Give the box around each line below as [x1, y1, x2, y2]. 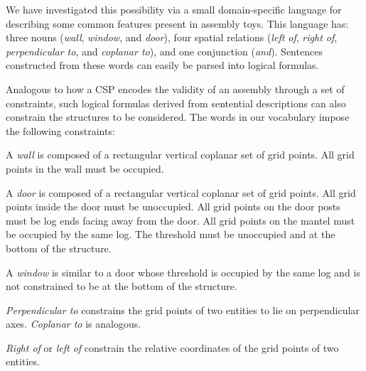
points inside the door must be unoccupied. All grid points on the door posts [6, 199, 340, 214]
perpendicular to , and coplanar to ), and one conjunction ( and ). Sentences [6, 43, 323, 58]
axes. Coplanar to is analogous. [6, 316, 141, 331]
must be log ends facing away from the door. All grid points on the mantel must [6, 213, 355, 227]
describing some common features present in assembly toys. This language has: [6, 16, 349, 31]
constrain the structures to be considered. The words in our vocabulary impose [6, 109, 350, 124]
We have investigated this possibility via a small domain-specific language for [6, 2, 342, 16]
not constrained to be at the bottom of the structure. [6, 279, 237, 294]
